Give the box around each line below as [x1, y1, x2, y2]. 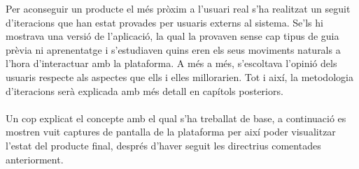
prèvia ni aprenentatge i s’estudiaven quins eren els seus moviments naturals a [6, 42, 341, 57]
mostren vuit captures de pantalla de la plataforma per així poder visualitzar [6, 124, 336, 139]
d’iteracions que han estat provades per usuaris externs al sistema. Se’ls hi [6, 15, 323, 29]
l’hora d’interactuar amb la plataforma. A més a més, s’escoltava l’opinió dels [6, 56, 337, 71]
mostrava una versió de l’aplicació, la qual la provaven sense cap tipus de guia [6, 29, 339, 43]
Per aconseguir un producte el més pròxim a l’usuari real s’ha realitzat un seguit [6, 1, 351, 15]
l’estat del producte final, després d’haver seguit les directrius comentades [6, 138, 321, 152]
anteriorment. [6, 152, 64, 166]
